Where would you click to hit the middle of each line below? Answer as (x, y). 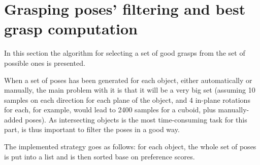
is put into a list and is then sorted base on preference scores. (100, 156)
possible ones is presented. (45, 63)
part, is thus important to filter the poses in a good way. (92, 129)
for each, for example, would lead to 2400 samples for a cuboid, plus (110, 110)
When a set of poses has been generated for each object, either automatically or (128, 80)
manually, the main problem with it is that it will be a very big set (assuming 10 (130, 90)
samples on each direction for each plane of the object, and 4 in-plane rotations (127, 99)
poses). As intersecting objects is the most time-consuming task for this (136, 119)
